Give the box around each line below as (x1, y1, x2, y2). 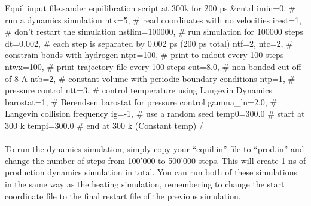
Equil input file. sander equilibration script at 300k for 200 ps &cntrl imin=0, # (5, 2, 296, 14)
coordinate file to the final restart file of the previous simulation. (5, 189, 241, 202)
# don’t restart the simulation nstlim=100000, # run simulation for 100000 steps (5, 25, 303, 38)
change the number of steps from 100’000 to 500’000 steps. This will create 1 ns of (5, 154, 306, 166)
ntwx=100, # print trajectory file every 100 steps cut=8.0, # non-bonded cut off (5, 60, 301, 72)
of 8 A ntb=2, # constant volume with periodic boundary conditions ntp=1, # (5, 72, 295, 84)
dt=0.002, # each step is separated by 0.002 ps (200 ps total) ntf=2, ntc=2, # (5, 37, 293, 49)
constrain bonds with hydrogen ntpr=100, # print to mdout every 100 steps (5, 49, 284, 61)
